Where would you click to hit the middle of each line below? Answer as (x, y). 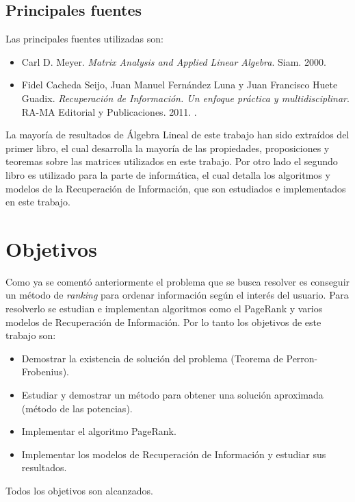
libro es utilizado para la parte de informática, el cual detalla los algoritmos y (168, 174)
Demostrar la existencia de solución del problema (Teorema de (152, 358)
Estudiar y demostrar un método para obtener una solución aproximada (172, 395)
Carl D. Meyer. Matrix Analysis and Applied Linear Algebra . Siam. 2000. (174, 61)
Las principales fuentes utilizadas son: (84, 39)
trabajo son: (31, 335)
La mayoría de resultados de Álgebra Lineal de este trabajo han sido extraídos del (177, 135)
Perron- (302, 358)
